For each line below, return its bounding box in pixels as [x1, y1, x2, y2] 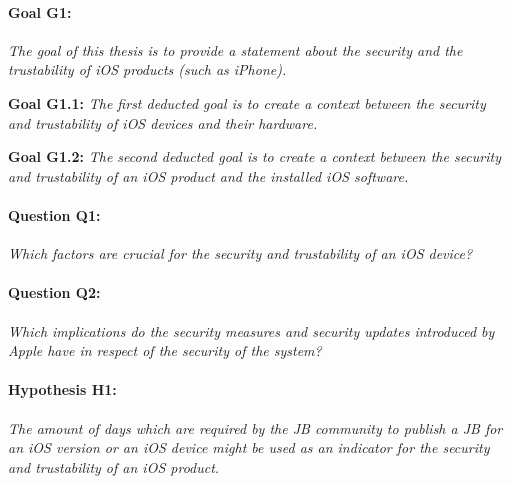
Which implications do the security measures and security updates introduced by [8, 320, 495, 341]
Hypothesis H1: [8, 379, 117, 400]
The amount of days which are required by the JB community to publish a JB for [8, 417, 503, 438]
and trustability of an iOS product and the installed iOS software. [8, 165, 409, 186]
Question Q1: [8, 204, 101, 225]
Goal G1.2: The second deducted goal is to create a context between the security [8, 146, 501, 167]
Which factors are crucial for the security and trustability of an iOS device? [8, 243, 473, 264]
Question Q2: [8, 282, 101, 303]
